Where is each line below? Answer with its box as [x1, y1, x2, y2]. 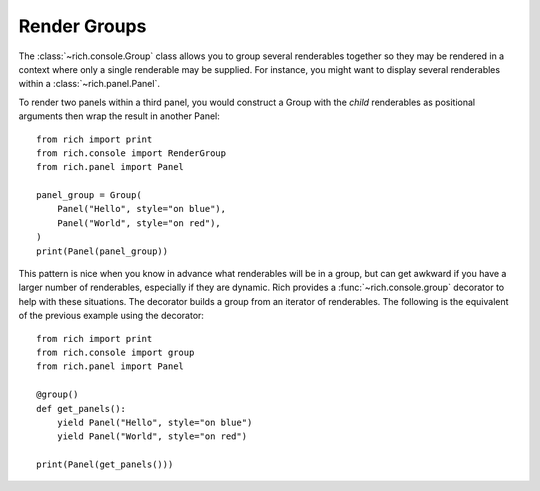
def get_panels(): [36, 403, 127, 414]
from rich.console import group [36, 346, 195, 358]
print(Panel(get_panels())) [36, 459, 174, 470]
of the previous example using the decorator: [18, 310, 205, 322]
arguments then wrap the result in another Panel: [18, 110, 220, 122]
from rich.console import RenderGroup [36, 147, 227, 159]
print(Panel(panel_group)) [36, 245, 169, 257]
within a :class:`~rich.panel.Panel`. [18, 78, 160, 90]
